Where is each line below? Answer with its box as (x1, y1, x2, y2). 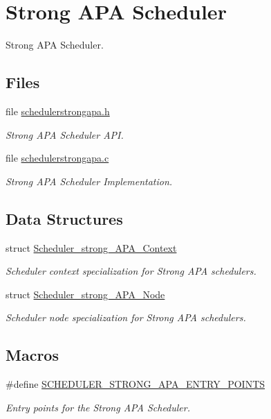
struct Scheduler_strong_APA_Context (6, 240, 177, 255)
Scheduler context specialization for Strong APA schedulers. (6, 264, 256, 278)
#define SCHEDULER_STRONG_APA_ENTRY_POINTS (6, 377, 265, 391)
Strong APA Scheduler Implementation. (6, 173, 173, 188)
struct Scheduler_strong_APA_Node (6, 287, 165, 301)
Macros (6, 344, 59, 366)
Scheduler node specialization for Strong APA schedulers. (6, 310, 246, 325)
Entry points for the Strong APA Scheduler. (6, 400, 191, 414)
